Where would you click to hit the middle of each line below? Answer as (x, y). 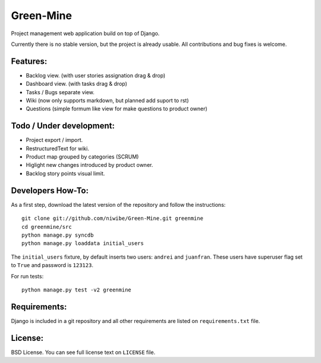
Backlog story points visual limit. (65, 173)
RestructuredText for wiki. (57, 148)
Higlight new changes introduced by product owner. (89, 165)
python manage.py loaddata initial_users (83, 243)
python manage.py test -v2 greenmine (77, 290)
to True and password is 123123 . (52, 265)
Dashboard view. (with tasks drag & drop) (77, 84)
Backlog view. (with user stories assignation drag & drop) (96, 75)
